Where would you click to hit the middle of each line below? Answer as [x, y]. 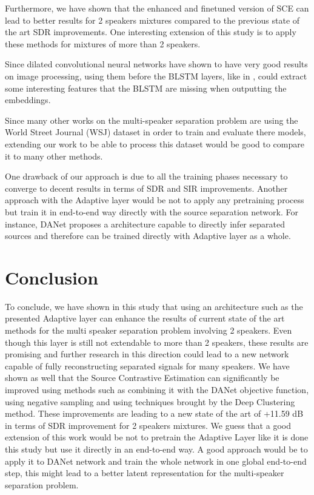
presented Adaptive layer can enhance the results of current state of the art [145, 318]
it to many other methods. [54, 156]
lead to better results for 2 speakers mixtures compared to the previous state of [152, 20]
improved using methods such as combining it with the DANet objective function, [157, 389]
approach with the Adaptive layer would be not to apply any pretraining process [155, 200]
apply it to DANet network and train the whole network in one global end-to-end [156, 461]
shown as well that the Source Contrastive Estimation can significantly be [142, 378]
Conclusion [52, 277]
